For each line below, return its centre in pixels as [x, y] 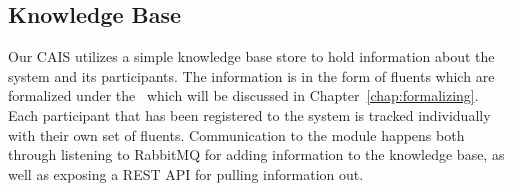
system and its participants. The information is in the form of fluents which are [251, 75]
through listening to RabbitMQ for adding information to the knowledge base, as [256, 154]
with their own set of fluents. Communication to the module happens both [236, 134]
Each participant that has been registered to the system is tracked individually [249, 114]
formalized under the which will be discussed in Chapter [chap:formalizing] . [243, 95]
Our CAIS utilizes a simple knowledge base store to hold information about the [251, 56]
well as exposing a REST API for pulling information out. [186, 173]
